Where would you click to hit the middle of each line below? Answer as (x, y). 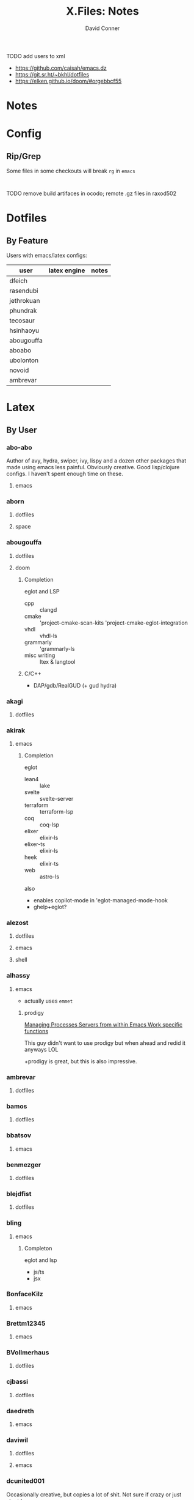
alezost (17, 923)
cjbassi (17, 1382)
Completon (38, 1248)
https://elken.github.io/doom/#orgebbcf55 (68, 81)
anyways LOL (41, 1049)
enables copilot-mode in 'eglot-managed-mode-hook (100, 900)
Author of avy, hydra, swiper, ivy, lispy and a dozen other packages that (96, 461)
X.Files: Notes (102, 11)
